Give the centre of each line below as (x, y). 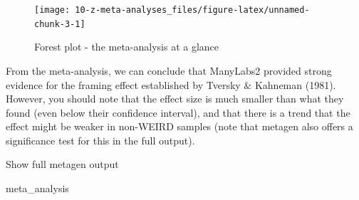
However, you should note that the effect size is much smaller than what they (175, 99)
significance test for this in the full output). (100, 140)
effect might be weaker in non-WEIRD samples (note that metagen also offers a (179, 126)
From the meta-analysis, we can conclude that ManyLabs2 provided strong (169, 70)
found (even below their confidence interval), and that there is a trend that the (178, 112)
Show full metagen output (62, 164)
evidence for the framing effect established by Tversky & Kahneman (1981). (171, 84)
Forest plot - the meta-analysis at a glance (127, 47)
